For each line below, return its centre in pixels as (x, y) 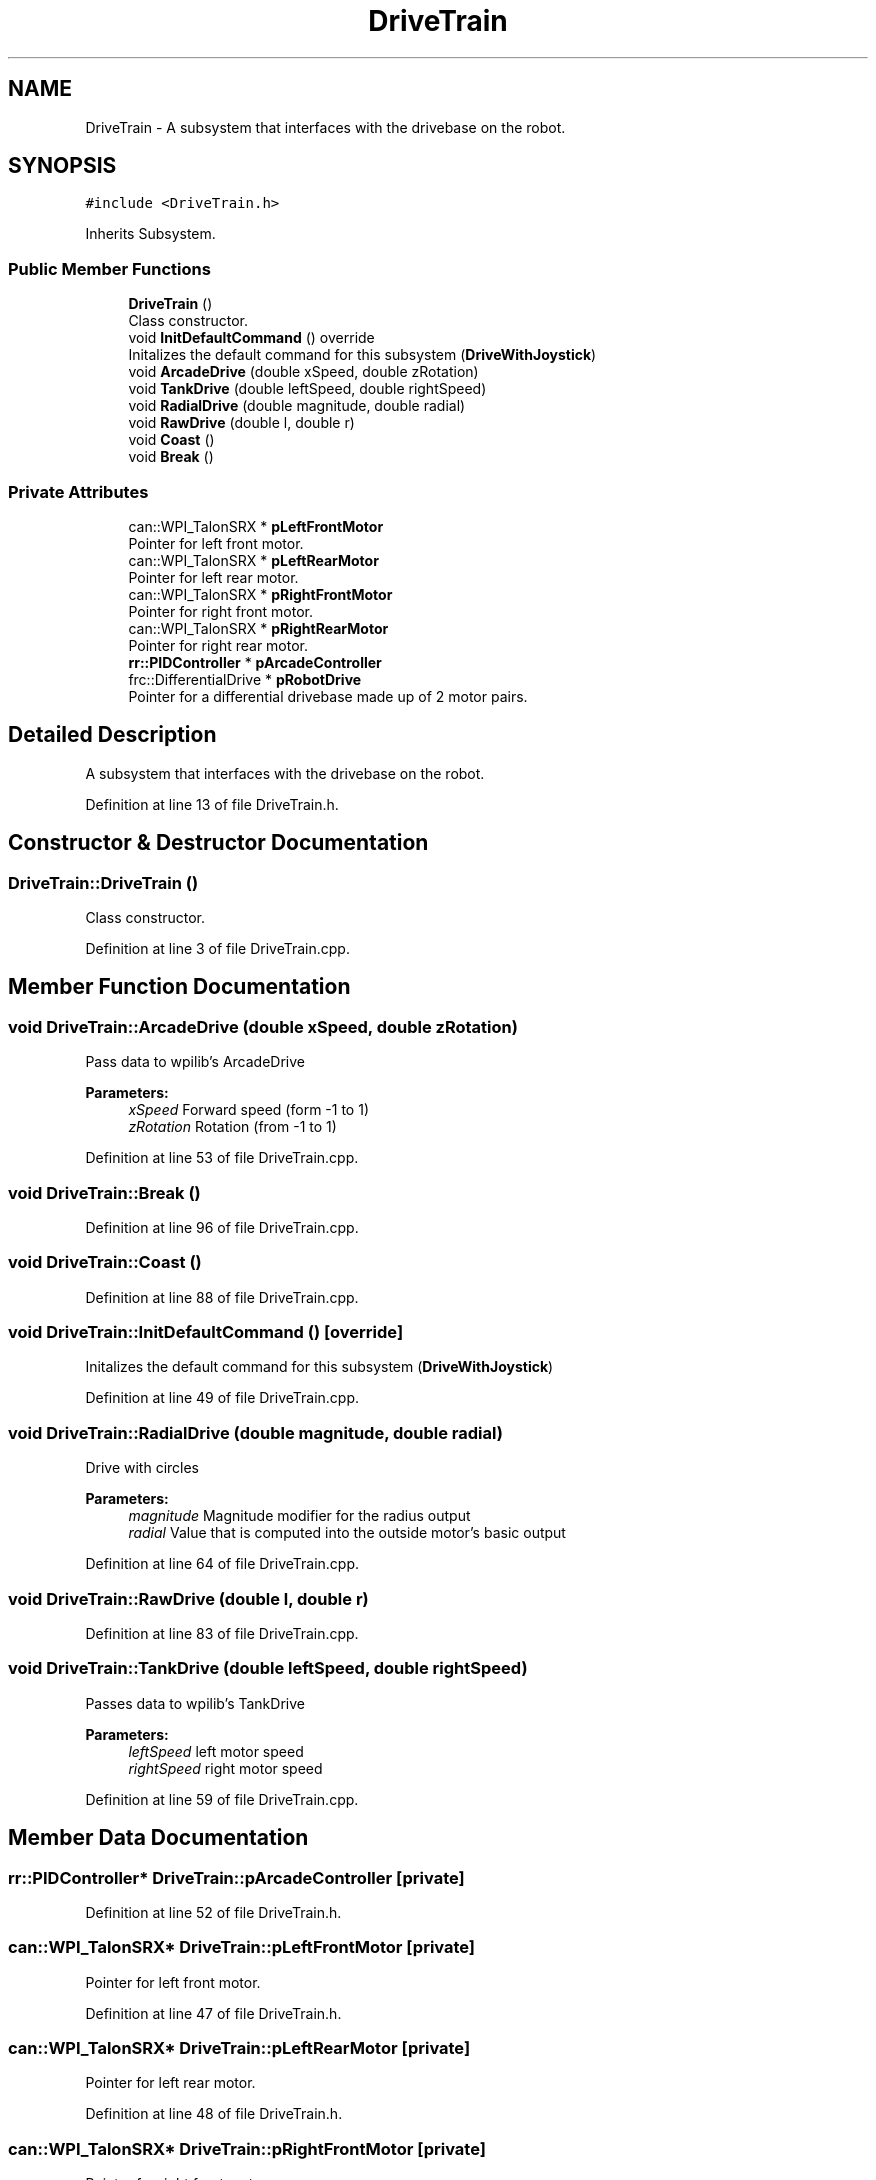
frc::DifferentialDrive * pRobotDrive (245, 679)
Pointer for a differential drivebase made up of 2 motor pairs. (328, 696)
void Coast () (171, 440)
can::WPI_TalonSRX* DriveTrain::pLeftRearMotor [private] (239, 2048)
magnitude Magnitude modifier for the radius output (299, 1516)
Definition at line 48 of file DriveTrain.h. (214, 2114)
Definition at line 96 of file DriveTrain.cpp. (222, 1227)
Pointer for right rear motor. (218, 645)
